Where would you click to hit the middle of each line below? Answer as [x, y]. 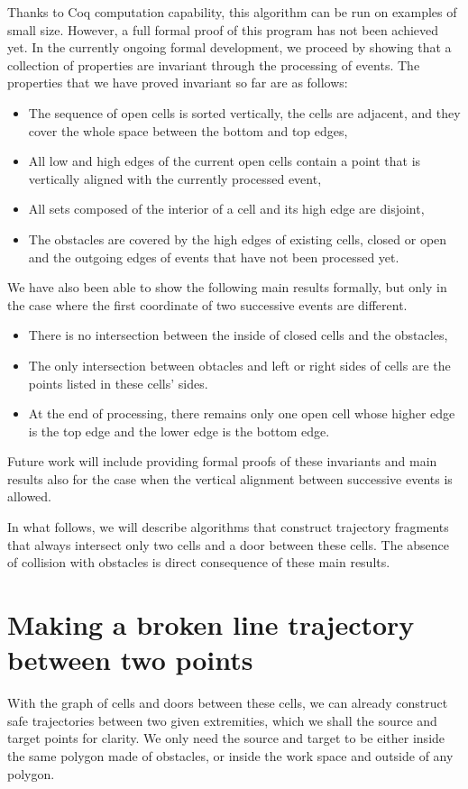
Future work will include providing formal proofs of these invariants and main [222, 461]
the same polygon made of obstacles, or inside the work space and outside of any [230, 755]
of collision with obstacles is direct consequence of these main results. [199, 562]
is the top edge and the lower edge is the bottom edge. [179, 431]
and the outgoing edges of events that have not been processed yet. [214, 257]
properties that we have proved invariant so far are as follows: [178, 83]
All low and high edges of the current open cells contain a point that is [225, 161]
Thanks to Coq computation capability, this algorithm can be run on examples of [232, 12]
